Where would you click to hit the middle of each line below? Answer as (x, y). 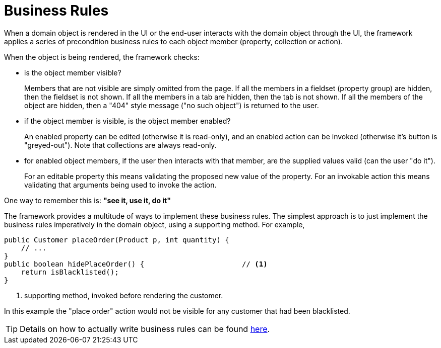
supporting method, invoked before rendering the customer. (124, 295)
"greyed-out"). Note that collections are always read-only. (120, 145)
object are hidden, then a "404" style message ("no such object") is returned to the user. (172, 105)
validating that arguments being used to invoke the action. (120, 185)
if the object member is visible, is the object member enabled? (128, 121)
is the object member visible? (73, 72)
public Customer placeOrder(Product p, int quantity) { (117, 240)
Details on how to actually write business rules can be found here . (145, 329)
